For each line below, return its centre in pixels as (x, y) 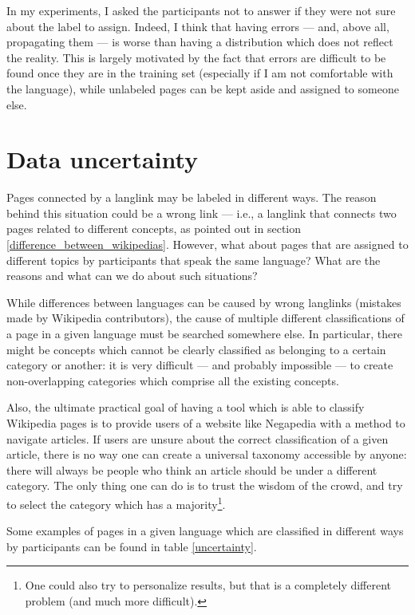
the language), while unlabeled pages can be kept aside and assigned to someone (203, 88)
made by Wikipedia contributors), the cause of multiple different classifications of (206, 318)
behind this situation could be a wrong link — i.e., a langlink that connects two (202, 213)
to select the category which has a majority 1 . (116, 503)
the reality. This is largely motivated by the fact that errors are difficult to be (196, 57)
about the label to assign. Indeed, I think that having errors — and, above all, (198, 26)
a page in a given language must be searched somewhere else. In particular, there (204, 334)
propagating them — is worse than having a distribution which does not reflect (200, 42)
